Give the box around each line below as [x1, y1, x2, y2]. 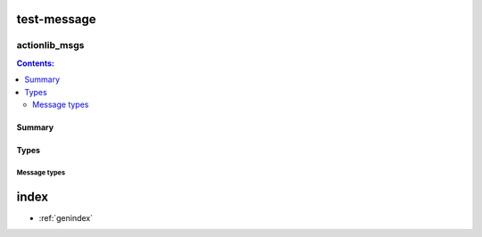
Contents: [16, 58, 55, 69]
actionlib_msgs [16, 39, 85, 52]
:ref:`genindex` [38, 212, 94, 223]
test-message [16, 12, 97, 27]
